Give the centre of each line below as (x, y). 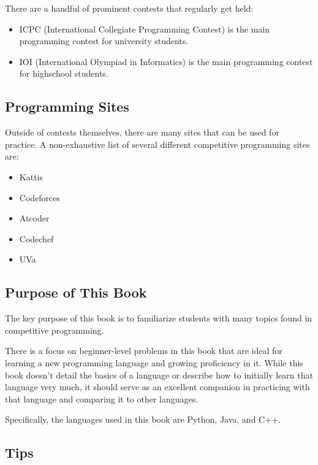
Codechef (36, 238)
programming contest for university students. (104, 41)
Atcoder (34, 218)
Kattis (31, 176)
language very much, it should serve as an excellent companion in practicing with (157, 387)
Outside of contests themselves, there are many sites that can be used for (142, 132)
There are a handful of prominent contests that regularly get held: (129, 8)
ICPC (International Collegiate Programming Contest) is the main (145, 29)
